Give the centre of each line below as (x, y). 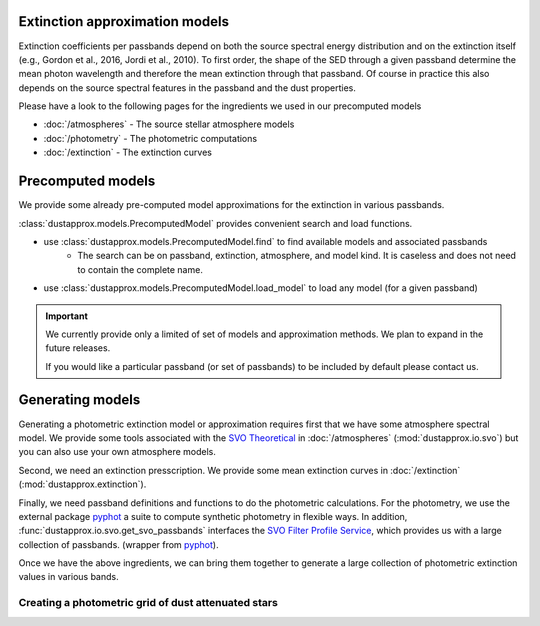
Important (67, 316)
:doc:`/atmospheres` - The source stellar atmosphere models (169, 124)
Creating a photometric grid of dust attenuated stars (148, 603)
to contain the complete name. (140, 269)
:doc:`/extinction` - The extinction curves (127, 152)
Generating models (79, 400)
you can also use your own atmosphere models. (117, 452)
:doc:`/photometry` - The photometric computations (150, 138)
